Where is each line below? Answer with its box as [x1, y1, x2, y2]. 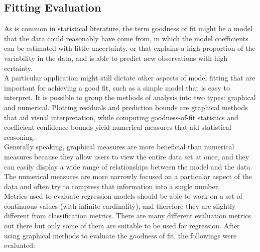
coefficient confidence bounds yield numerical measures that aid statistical [4, 122, 231, 132]
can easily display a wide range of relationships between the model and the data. [4, 161, 252, 172]
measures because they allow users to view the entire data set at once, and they [4, 151, 249, 161]
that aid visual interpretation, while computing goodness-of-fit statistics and [4, 112, 238, 122]
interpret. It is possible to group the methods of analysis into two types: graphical [4, 92, 256, 103]
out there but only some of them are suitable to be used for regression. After [4, 220, 240, 231]
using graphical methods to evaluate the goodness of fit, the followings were [4, 230, 237, 240]
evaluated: [4, 240, 35, 250]
